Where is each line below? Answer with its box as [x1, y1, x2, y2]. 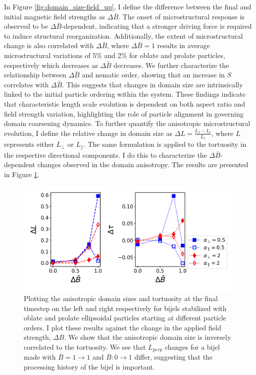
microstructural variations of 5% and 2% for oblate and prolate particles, [4, 50, 225, 60]
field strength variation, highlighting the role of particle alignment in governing [4, 108, 244, 119]
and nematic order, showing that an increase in [82, 69, 225, 80]
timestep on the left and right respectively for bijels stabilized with [24, 303, 227, 313]
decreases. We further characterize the [113, 60, 229, 70]
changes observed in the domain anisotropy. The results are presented [37, 159, 249, 170]
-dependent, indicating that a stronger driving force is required [61, 21, 252, 31]
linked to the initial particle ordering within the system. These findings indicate [4, 89, 246, 99]
